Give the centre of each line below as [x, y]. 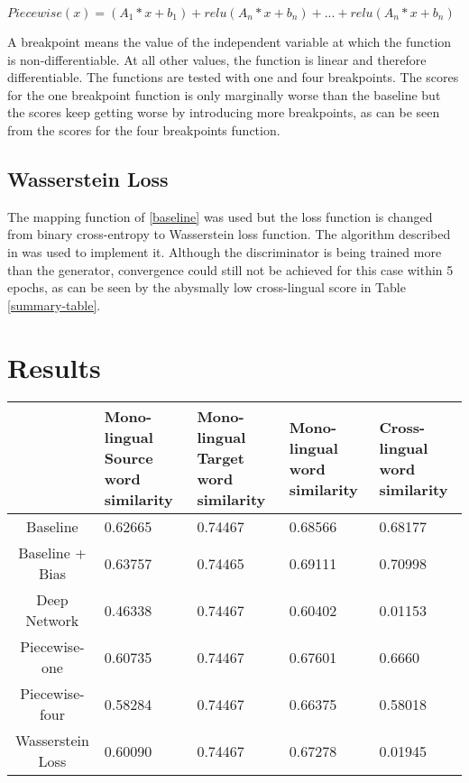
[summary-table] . [54, 304]
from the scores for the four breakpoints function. [144, 129]
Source [129, 458]
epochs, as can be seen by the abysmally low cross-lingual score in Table [207, 287]
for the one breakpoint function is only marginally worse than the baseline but [224, 94]
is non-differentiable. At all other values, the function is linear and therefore [217, 59]
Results [54, 367]
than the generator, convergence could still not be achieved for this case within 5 [230, 269]
